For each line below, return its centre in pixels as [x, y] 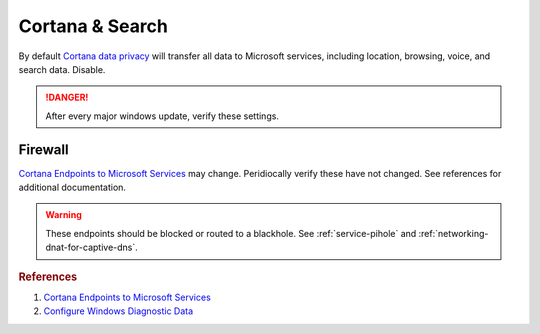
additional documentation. [72, 187]
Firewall [43, 149]
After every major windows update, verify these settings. [162, 116]
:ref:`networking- [453, 233]
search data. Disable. [62, 69]
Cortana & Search [93, 26]
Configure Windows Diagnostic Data [118, 311]
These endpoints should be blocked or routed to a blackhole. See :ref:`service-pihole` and [231, 233]
